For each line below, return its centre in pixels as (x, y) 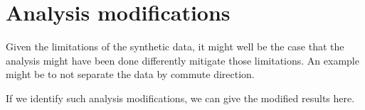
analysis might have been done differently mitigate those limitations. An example (182, 60)
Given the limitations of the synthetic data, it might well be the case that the (175, 46)
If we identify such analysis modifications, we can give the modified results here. (180, 98)
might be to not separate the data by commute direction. (130, 74)
